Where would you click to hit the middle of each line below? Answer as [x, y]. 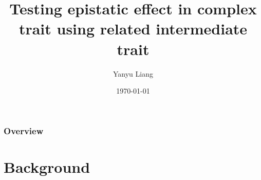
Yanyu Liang [133, 73]
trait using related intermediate [133, 29]
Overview [24, 130]
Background [47, 166]
